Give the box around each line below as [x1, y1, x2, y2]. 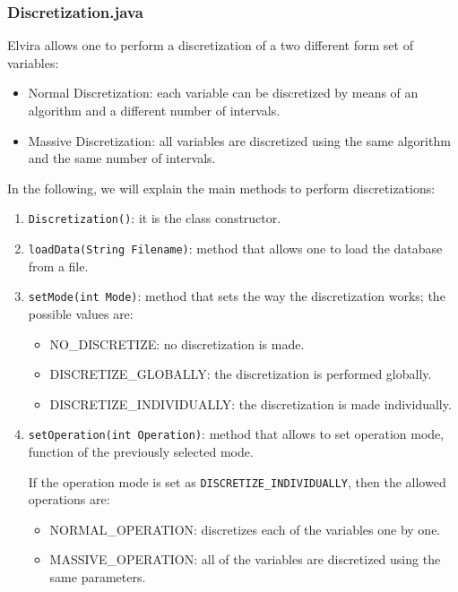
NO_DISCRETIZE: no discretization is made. [49, 334, 305, 353]
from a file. [28, 256, 89, 275]
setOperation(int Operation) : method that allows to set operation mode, [28, 425, 445, 443]
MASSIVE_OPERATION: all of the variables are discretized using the [49, 550, 441, 569]
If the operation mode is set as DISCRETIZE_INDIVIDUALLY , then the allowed [28, 472, 446, 491]
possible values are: [28, 304, 134, 322]
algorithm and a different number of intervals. [28, 101, 281, 119]
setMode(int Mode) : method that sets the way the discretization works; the [28, 287, 445, 305]
